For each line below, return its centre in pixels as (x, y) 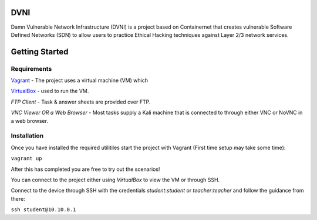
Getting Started (40, 52)
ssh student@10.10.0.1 (43, 210)
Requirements (31, 68)
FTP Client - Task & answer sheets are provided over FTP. (81, 102)
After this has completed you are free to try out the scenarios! (85, 169)
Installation (27, 136)
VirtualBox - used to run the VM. (50, 91)
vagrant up (26, 159)
